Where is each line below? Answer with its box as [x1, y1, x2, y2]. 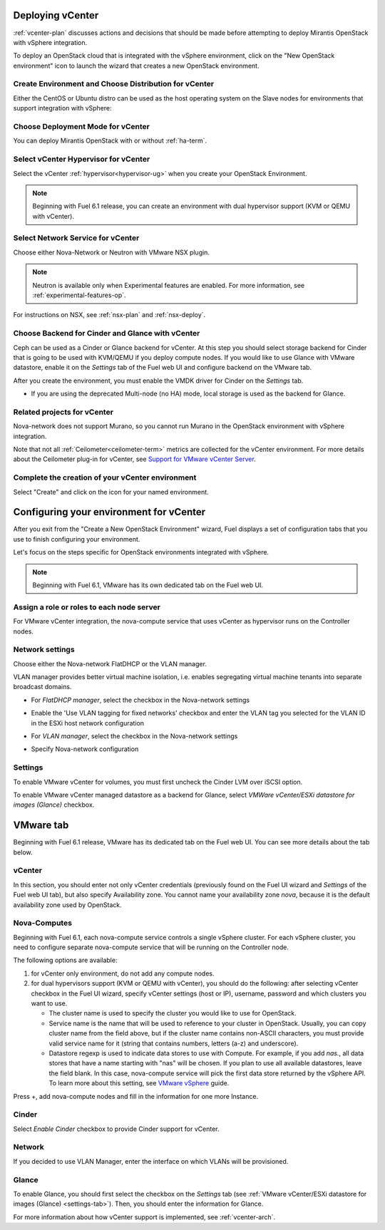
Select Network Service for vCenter [13, 233, 140, 243]
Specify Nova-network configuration [31, 745, 139, 753]
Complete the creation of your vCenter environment [13, 472, 197, 482]
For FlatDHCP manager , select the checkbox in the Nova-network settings [31, 696, 250, 704]
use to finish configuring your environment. [13, 534, 140, 543]
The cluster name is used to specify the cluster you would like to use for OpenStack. [48, 1009, 297, 1018]
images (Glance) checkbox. [13, 800, 95, 809]
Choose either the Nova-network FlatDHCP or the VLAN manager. [13, 659, 207, 668]
